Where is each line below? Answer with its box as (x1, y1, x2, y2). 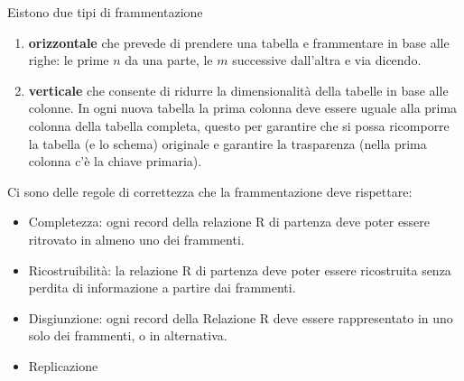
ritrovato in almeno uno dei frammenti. (28, 229, 245, 248)
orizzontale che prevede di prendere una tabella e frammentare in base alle (28, 33, 450, 51)
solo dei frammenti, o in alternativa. (28, 326, 227, 345)
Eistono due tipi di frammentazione (7, 3, 203, 21)
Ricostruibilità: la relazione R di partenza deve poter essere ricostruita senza (28, 260, 451, 279)
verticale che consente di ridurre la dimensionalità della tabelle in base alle (28, 80, 449, 99)
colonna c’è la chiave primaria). (28, 152, 202, 171)
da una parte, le (125, 51, 213, 70)
